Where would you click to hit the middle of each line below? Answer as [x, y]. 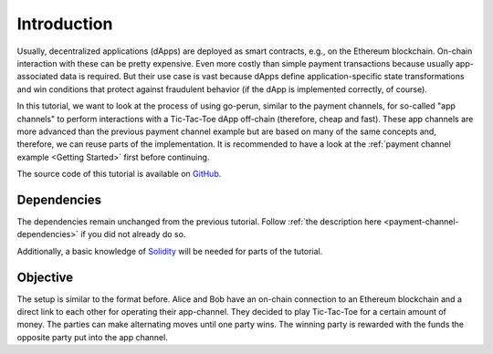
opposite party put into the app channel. [92, 337]
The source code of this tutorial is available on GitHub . [119, 174]
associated [37, 77]
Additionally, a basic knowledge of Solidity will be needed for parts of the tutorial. [170, 251]
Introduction [65, 24]
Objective [45, 277]
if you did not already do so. [133, 234]
